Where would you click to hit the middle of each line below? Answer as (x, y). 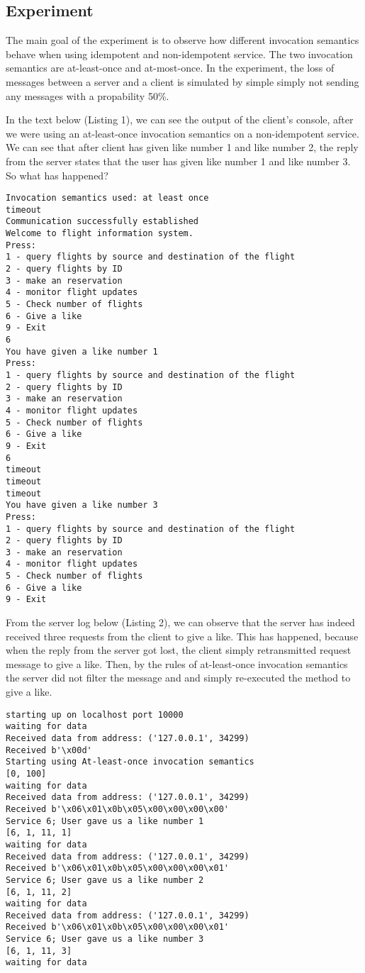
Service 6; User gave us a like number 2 (105, 880)
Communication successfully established (102, 222)
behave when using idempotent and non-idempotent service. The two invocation (179, 54)
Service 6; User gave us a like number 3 (105, 939)
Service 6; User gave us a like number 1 (105, 821)
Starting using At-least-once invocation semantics (130, 762)
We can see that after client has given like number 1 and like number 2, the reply (182, 147)
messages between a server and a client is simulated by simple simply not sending (182, 81)
